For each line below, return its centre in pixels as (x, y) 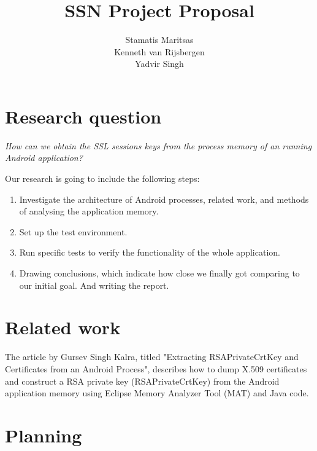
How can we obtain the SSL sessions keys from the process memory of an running (158, 145)
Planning (44, 435)
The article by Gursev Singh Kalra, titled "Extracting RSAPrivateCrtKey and (152, 357)
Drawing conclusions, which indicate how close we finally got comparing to (159, 273)
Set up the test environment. (73, 231)
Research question (83, 116)
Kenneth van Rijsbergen (159, 51)
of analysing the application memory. (89, 211)
